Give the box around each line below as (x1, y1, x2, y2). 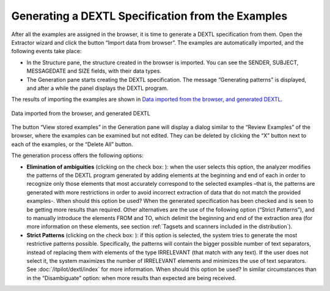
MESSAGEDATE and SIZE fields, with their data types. (26, 67, 162, 75)
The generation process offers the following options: (11, 152, 144, 159)
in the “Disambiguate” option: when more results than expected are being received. (26, 274, 237, 281)
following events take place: (11, 48, 82, 55)
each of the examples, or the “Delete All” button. (11, 141, 134, 148)
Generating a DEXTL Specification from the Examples (11, 9, 288, 23)
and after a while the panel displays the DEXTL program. (26, 84, 169, 92)
